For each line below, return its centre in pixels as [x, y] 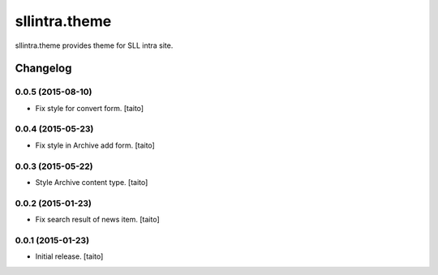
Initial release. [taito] [69, 256]
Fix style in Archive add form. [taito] [95, 145]
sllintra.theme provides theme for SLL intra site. [94, 45]
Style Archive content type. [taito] [92, 182]
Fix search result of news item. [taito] [97, 220]
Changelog [43, 69]
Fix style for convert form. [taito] [90, 108]
